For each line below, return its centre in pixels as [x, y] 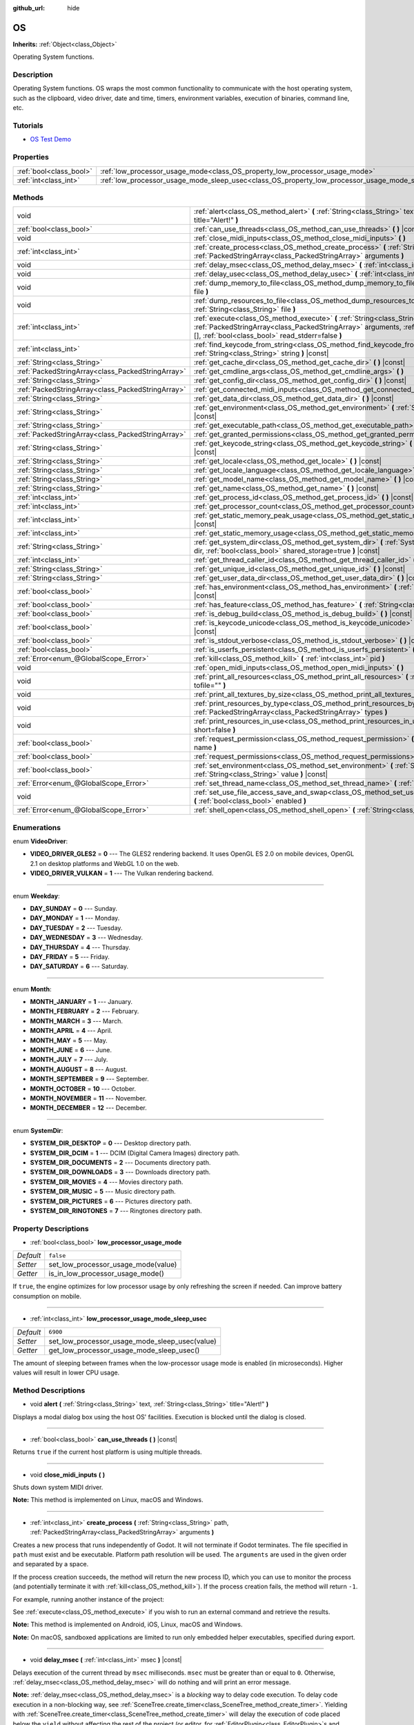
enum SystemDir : [38, 1130]
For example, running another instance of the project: [89, 1599]
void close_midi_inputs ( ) [68, 1475]
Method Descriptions [49, 1390]
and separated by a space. [51, 1564]
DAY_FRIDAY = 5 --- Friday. [70, 956]
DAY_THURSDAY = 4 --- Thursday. [80, 947]
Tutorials [28, 126]
